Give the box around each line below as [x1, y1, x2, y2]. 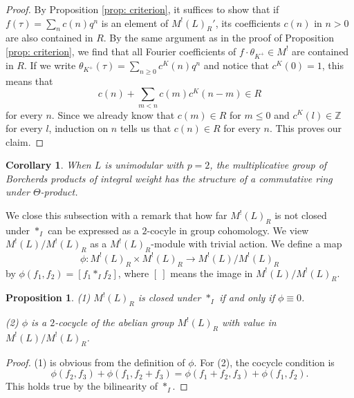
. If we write [24, 57, 76, 72]
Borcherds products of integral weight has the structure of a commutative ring [6, 171, 333, 185]
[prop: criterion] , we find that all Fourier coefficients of [6, 44, 236, 58]
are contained [292, 44, 349, 58]
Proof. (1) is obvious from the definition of [6, 354, 185, 369]
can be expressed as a [48, 222, 139, 237]
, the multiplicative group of [209, 158, 327, 172]
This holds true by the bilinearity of [6, 379, 158, 393]
